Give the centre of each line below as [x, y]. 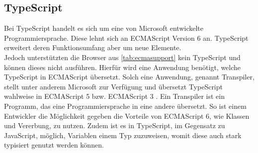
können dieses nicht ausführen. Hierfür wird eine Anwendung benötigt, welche [123, 67]
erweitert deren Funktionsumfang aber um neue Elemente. [93, 47]
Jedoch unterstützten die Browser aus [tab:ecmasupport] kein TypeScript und [122, 57]
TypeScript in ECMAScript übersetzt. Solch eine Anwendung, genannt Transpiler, [129, 77]
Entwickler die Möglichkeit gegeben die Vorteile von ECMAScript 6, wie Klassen [127, 115]
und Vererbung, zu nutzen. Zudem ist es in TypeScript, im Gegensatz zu [115, 125]
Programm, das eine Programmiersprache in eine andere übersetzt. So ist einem [125, 106]
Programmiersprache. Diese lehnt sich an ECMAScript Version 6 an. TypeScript [126, 38]
